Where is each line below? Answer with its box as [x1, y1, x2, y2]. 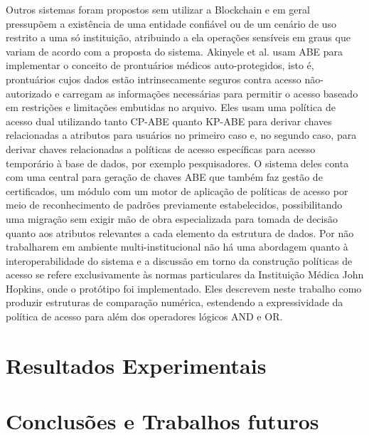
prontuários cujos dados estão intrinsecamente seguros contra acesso [6, 71, 301, 86]
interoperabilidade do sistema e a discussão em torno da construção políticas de [6, 253, 353, 268]
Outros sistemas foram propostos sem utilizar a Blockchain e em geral [6, 2, 310, 16]
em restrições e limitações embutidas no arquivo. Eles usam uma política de [6, 100, 336, 115]
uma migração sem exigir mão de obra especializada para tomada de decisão [6, 211, 338, 226]
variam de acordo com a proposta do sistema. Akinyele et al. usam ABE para [6, 43, 343, 58]
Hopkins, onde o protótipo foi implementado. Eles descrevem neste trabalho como [6, 281, 362, 295]
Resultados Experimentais [6, 350, 267, 379]
